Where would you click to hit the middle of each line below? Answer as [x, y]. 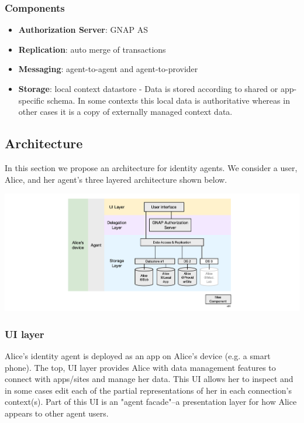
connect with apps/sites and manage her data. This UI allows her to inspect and [149, 379]
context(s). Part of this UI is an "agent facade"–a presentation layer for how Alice [151, 402]
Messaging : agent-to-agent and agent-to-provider [108, 69]
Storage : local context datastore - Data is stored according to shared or [148, 88]
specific [31, 100]
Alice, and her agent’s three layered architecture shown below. [116, 179]
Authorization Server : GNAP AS [83, 30]
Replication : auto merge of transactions [92, 49]
